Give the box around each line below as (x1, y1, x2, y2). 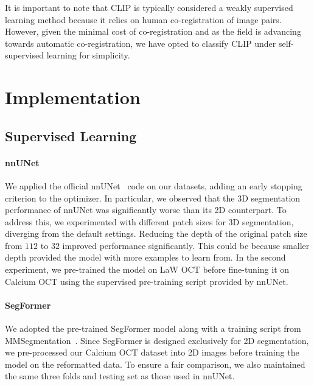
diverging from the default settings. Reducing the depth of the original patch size (5, 227, 307, 240)
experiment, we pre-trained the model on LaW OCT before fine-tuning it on (5, 263, 290, 276)
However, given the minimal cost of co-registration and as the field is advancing (5, 25, 301, 38)
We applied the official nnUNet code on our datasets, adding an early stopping (5, 179, 302, 192)
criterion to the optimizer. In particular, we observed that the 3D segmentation (5, 191, 301, 204)
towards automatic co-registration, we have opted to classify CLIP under (5, 37, 276, 49)
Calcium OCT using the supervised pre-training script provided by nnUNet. (5, 275, 288, 287)
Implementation (5, 85, 141, 110)
